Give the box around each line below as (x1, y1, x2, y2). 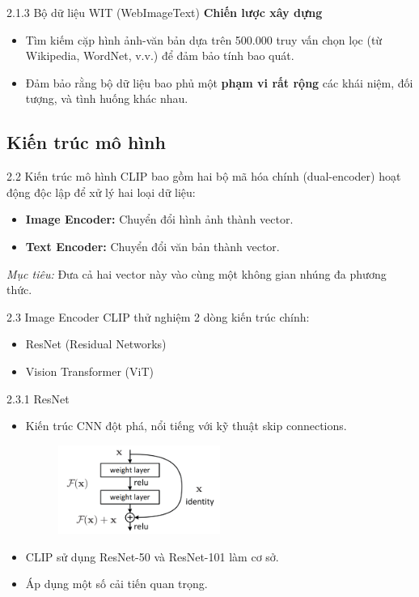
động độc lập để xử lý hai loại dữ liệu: (6, 183, 196, 200)
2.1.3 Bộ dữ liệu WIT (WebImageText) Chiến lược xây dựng (6, 4, 323, 20)
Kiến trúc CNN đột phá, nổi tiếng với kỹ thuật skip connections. (25, 417, 347, 434)
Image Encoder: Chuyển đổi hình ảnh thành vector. (25, 211, 294, 228)
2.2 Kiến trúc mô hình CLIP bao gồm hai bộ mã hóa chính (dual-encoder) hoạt (6, 168, 401, 185)
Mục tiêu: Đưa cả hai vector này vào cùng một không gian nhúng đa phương (6, 265, 387, 282)
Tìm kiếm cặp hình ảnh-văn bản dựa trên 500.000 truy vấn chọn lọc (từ (25, 31, 383, 48)
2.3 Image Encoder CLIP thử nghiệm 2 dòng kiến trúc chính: (6, 308, 310, 325)
